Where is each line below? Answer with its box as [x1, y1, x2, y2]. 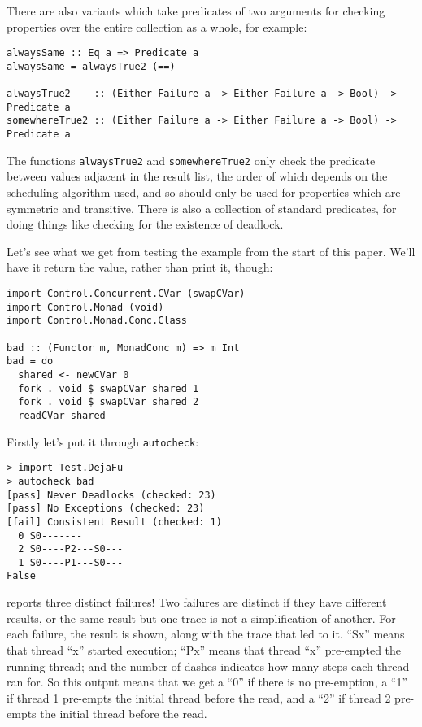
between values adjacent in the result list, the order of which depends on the [7, 168, 388, 185]
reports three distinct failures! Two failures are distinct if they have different [7, 594, 387, 611]
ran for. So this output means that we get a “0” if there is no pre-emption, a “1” [7, 673, 408, 690]
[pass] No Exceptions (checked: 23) [7, 503, 205, 515]
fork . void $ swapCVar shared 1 [18, 382, 199, 394]
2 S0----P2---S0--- [18, 543, 124, 555]
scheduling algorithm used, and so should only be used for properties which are [7, 184, 401, 201]
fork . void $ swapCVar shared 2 [18, 396, 199, 408]
